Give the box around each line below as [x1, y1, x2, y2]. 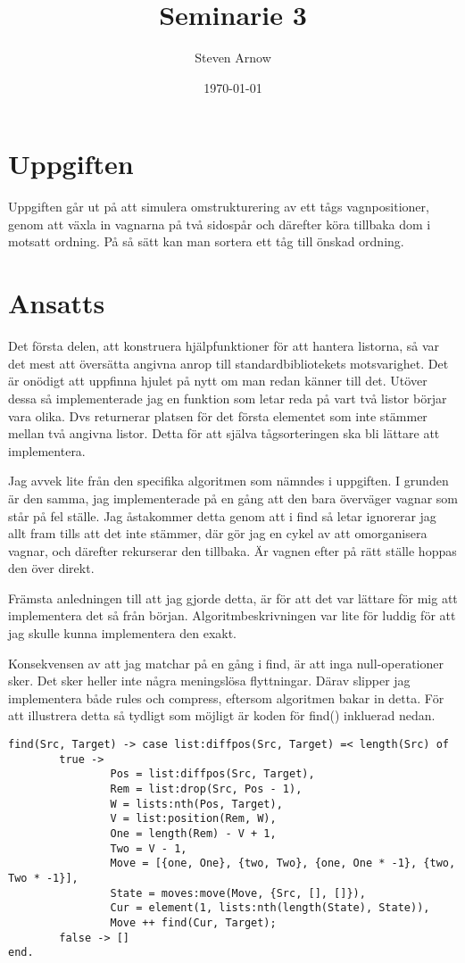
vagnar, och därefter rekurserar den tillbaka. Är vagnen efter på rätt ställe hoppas [8, 541, 457, 560]
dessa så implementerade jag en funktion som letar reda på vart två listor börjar [8, 388, 447, 407]
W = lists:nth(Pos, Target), [110, 797, 283, 810]
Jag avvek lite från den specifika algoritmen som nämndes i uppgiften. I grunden [8, 471, 449, 490]
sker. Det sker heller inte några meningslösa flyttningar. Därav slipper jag [8, 671, 411, 690]
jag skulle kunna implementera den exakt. [8, 624, 237, 643]
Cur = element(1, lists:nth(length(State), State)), [110, 901, 430, 915]
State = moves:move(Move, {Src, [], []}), [110, 886, 366, 900]
